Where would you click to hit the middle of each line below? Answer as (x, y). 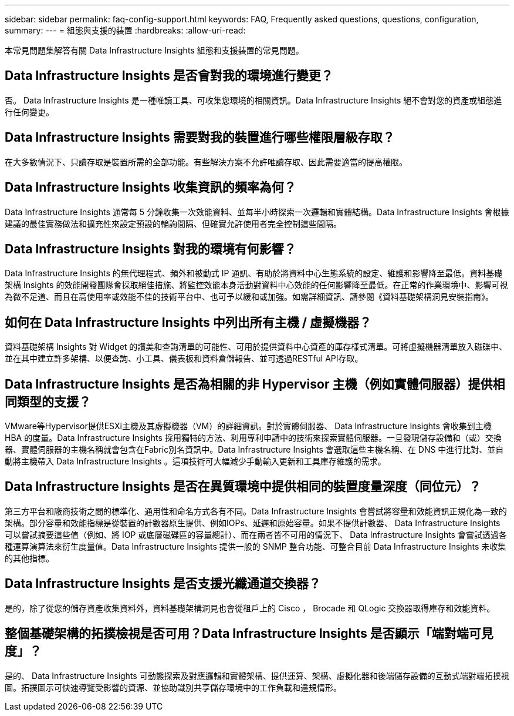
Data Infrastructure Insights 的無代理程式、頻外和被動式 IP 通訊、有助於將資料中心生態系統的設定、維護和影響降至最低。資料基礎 (254, 273)
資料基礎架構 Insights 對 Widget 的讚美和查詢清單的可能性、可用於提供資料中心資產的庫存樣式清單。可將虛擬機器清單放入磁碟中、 (256, 347)
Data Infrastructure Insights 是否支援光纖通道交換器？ (163, 584)
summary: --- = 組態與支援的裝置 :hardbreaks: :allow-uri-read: (125, 30)
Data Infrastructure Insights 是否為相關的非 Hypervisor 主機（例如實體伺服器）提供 (249, 384)
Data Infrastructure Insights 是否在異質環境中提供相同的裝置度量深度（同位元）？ (243, 487)
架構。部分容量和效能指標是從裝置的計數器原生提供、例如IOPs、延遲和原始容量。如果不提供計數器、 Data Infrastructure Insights (253, 523)
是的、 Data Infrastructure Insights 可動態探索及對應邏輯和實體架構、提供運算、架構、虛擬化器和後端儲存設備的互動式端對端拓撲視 (257, 675)
